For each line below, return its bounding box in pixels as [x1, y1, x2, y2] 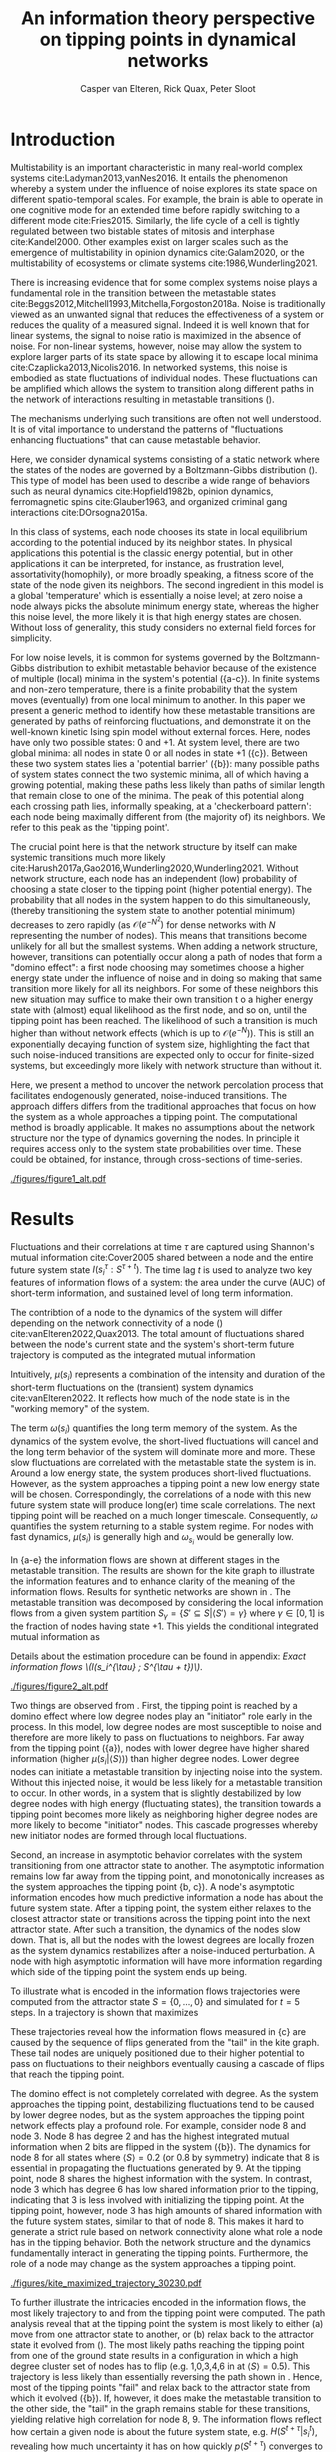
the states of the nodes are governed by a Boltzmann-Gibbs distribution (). [10, 463, 318, 476]
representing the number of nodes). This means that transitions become [10, 930, 308, 942]
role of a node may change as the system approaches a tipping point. [10, 2257, 297, 2269]
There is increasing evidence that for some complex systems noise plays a [10, 276, 318, 288]
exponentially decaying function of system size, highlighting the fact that [10, 1038, 310, 1050]
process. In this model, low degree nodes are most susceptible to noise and [10, 1720, 322, 1732]
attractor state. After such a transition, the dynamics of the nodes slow [10, 1923, 302, 1935]
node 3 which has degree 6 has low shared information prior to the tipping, [10, 2183, 319, 2195]
